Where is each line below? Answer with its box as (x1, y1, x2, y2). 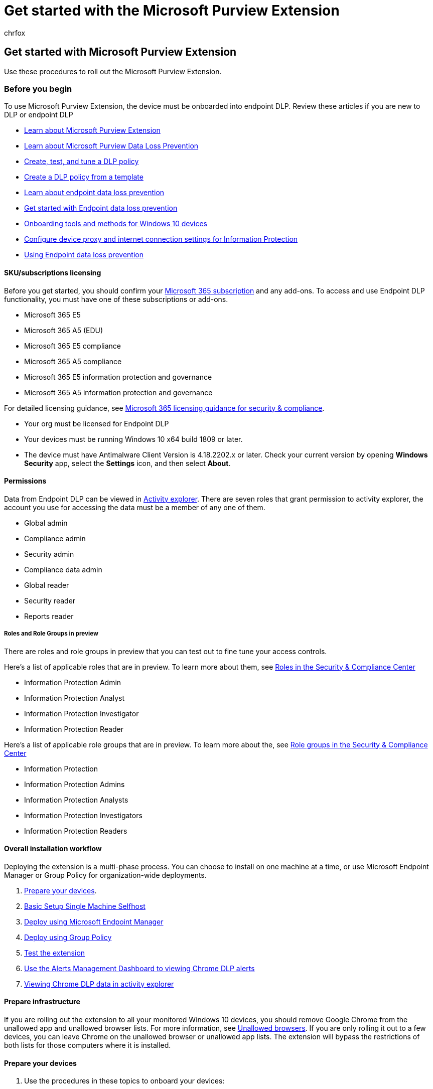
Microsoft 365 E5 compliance (24, 341, 121, 350)
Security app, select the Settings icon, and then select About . (24, 458, 231, 468)
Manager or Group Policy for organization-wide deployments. (4, 870, 207, 879)
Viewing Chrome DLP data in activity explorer (24, 979, 174, 988)
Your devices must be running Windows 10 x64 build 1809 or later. (24, 434, 243, 443)
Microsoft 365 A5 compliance (24, 357, 122, 366)
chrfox (4, 28, 26, 37)
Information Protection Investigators (24, 811, 142, 820)
